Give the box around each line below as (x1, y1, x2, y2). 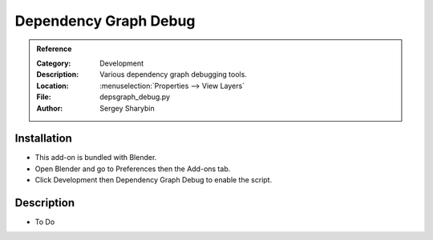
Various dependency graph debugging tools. (99, 70, 248, 79)
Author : (36, 103, 63, 113)
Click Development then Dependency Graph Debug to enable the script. (34, 175, 273, 185)
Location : (36, 81, 69, 90)
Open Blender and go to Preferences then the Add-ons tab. (34, 164, 231, 174)
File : (36, 92, 51, 102)
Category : (36, 58, 71, 68)
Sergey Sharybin (99, 103, 156, 113)
